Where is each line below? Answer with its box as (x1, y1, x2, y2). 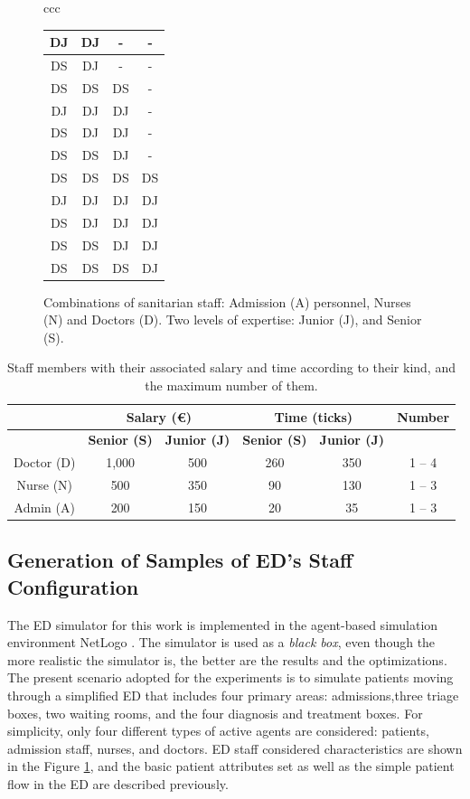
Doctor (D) (14, 453, 76, 472)
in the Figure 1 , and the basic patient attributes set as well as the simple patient (7, 757, 455, 775)
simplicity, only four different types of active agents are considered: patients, (7, 721, 429, 740)
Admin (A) (14, 497, 75, 516)
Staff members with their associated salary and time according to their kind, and (7, 358, 456, 377)
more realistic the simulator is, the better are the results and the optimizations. (7, 650, 447, 669)
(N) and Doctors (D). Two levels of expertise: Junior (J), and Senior (43, 310, 422, 329)
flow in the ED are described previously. (7, 775, 229, 793)
